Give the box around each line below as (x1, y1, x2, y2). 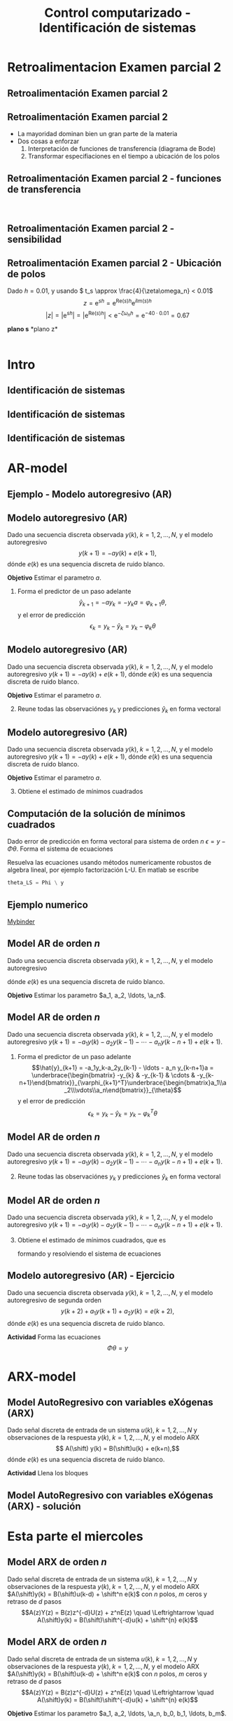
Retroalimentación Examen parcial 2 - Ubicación (7, 257, 222, 269)
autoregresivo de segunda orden (7, 1296, 101, 1304)
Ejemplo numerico (7, 898, 89, 910)
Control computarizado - (44, 5, 191, 21)
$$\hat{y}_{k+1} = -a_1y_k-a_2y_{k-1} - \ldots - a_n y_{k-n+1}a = (31, 1063, 214, 1072)
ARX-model (7, 1369, 76, 1384)
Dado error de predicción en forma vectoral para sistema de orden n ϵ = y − (7, 837, 226, 846)
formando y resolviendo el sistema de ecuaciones (17, 1249, 162, 1258)
